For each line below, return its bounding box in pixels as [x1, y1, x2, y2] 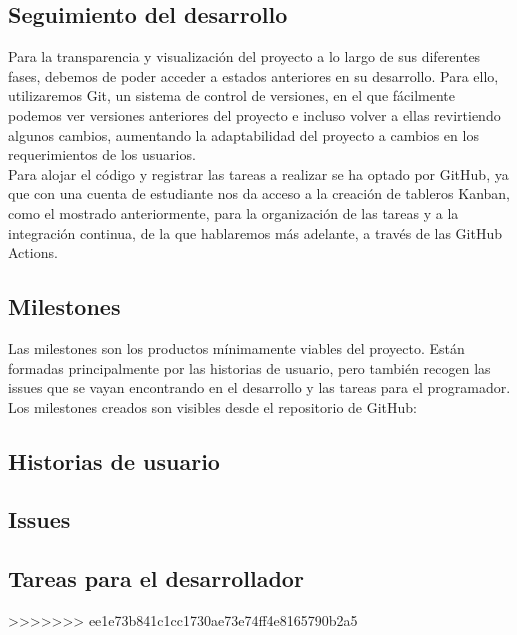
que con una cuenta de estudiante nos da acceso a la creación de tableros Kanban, [8, 183, 511, 204]
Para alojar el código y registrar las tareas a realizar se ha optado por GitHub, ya [8, 163, 509, 184]
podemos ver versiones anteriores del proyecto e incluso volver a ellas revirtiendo [8, 104, 501, 125]
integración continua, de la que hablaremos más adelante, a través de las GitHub [8, 222, 503, 243]
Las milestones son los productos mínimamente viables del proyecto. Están [8, 337, 465, 358]
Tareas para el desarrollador [8, 563, 304, 594]
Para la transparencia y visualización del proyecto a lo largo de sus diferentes [8, 46, 481, 67]
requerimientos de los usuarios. [8, 144, 196, 165]
